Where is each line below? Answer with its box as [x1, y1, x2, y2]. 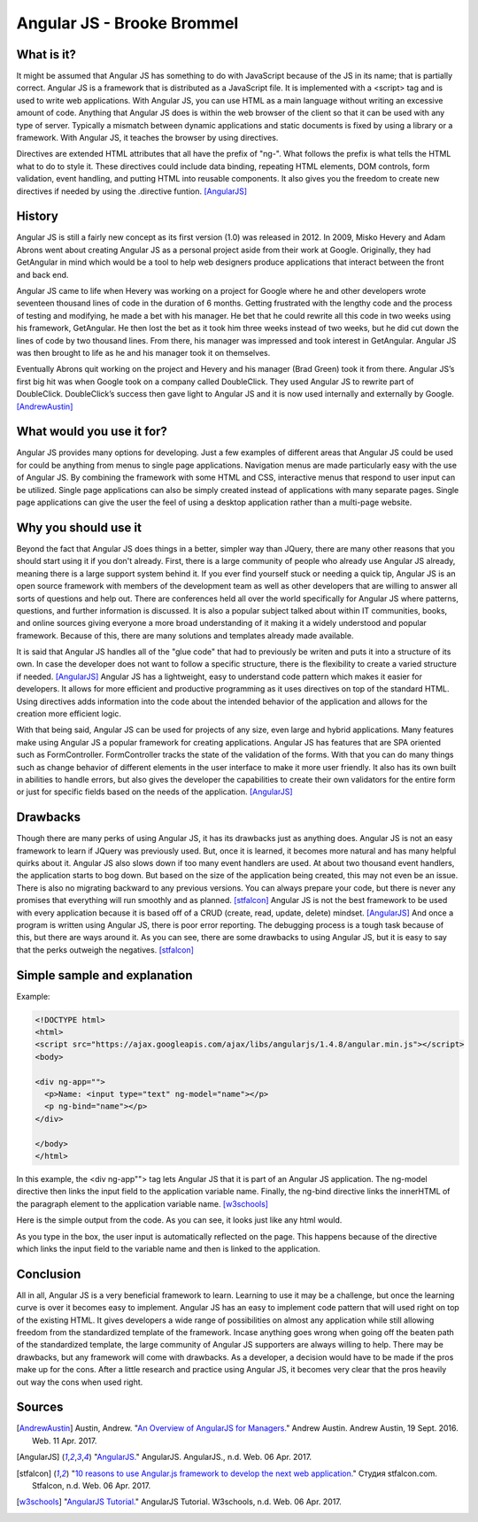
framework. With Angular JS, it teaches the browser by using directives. [16, 133, 279, 143]
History [16, 209, 59, 224]
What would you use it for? [16, 424, 168, 439]
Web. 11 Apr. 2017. [32, 1435, 97, 1446]
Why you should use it [16, 520, 142, 535]
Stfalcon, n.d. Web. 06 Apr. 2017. [32, 1480, 151, 1491]
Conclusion [16, 1266, 81, 1281]
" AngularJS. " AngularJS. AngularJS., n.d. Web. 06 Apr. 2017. [93, 1452, 312, 1463]
